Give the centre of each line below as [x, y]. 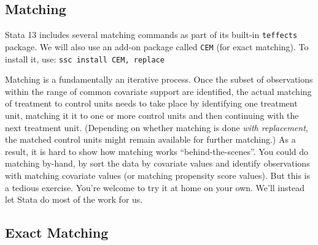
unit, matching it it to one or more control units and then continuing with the [152, 115]
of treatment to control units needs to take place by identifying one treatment [151, 103]
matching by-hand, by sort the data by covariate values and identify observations [157, 163]
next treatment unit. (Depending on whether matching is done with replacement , [157, 127]
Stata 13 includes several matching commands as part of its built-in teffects [151, 35]
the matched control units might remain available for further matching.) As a [150, 139]
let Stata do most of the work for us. [74, 199]
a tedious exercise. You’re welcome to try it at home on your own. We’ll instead [155, 187]
